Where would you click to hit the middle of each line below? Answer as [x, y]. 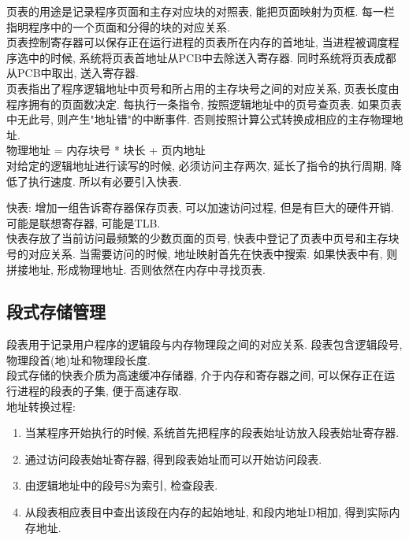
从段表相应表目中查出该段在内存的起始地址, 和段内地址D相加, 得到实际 [207, 512]
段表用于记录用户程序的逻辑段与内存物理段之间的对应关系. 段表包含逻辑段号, [204, 344]
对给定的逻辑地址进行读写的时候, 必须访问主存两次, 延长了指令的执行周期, [197, 165]
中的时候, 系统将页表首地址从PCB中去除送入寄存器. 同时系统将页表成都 [212, 57]
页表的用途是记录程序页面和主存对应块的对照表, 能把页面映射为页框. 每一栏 [201, 11]
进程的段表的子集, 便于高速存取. [99, 391]
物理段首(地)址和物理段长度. [78, 359]
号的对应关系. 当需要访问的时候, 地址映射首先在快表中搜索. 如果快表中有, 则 [202, 253]
